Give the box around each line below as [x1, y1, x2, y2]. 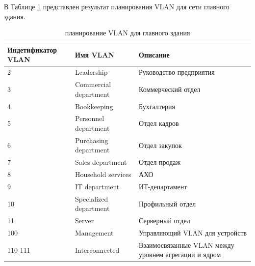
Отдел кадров [139, 118, 179, 128]
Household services [75, 169, 131, 179]
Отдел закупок [139, 140, 182, 150]
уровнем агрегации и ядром [139, 249, 221, 260]
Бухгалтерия [139, 101, 176, 111]
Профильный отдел [139, 198, 196, 208]
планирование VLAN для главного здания [65, 28, 190, 38]
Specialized [75, 193, 108, 204]
